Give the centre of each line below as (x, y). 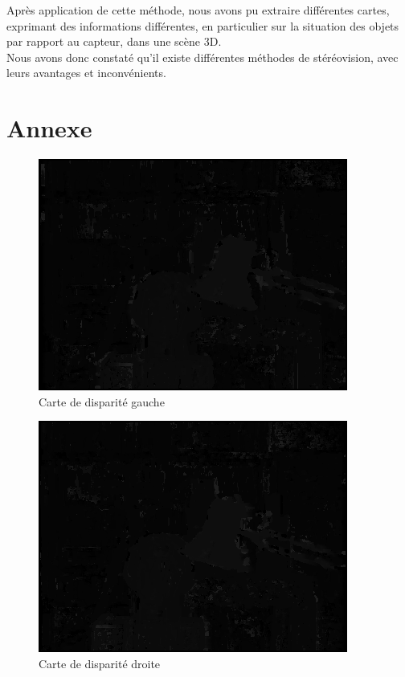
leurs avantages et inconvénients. (86, 73)
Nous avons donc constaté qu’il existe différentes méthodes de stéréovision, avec (202, 57)
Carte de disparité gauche (102, 401)
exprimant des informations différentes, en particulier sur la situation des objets (203, 25)
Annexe (49, 128)
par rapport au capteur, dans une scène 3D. (114, 41)
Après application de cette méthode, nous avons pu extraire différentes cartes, (198, 10)
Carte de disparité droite (100, 663)
